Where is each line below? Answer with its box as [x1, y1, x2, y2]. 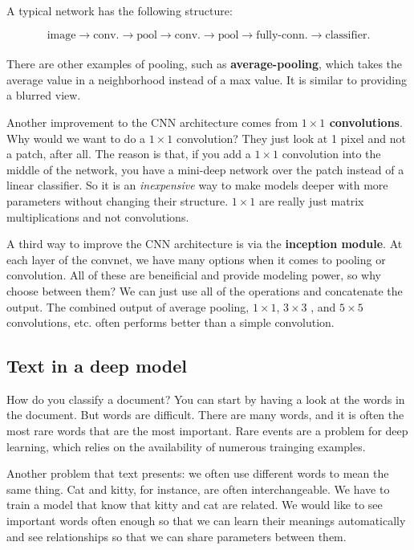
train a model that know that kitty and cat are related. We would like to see [6, 496, 383, 513]
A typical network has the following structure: [6, 2, 233, 18]
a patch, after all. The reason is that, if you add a [6, 145, 251, 162]
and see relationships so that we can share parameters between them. [6, 528, 347, 544]
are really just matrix [258, 192, 364, 209]
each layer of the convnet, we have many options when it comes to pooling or [6, 251, 386, 267]
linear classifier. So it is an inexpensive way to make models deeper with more [6, 177, 388, 194]
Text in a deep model [6, 353, 188, 378]
